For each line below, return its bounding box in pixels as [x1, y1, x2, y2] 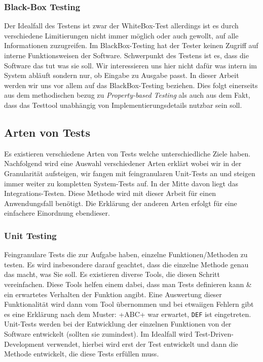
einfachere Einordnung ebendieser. [4, 208, 110, 218]
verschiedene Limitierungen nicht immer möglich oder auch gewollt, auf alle [4, 30, 239, 41]
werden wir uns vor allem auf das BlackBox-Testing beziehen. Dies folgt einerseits [4, 79, 258, 90]
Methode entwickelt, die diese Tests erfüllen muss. [4, 348, 159, 359]
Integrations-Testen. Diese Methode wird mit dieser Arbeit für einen [4, 188, 216, 198]
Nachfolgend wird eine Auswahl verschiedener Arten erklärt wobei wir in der [4, 158, 242, 169]
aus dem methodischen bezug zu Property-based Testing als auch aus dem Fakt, [4, 90, 250, 100]
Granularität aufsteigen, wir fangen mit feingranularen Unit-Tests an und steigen [4, 168, 255, 178]
